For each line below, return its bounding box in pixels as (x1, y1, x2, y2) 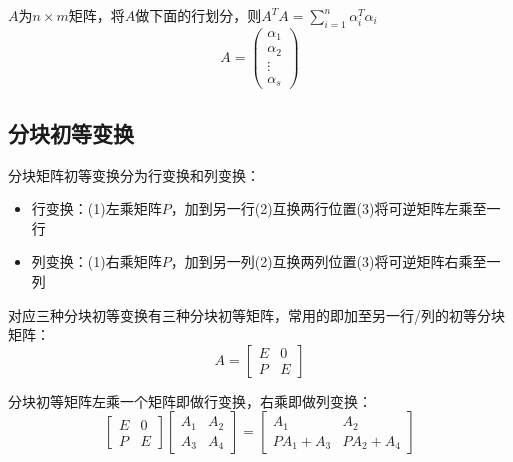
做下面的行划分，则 (135, 5, 262, 25)
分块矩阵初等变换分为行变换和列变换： (8, 164, 260, 185)
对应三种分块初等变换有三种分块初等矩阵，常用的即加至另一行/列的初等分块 (8, 304, 505, 325)
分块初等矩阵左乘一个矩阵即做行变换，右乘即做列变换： (8, 390, 372, 411)
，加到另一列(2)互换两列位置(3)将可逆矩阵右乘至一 (170, 251, 501, 272)
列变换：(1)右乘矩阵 (31, 251, 162, 272)
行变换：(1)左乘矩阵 (31, 198, 162, 219)
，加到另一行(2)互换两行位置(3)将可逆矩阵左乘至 (170, 198, 487, 219)
